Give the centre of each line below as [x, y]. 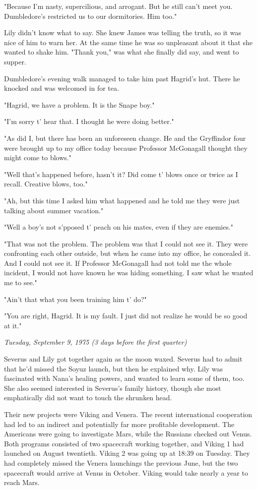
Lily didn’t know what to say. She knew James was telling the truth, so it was [123, 32]
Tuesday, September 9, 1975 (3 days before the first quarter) [96, 342]
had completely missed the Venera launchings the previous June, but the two [121, 462]
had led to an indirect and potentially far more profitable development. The [119, 424]
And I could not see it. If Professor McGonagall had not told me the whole [118, 263]
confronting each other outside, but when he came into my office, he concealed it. [128, 253]
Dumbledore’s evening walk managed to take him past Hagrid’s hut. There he [122, 78]
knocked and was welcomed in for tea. [62, 88]
